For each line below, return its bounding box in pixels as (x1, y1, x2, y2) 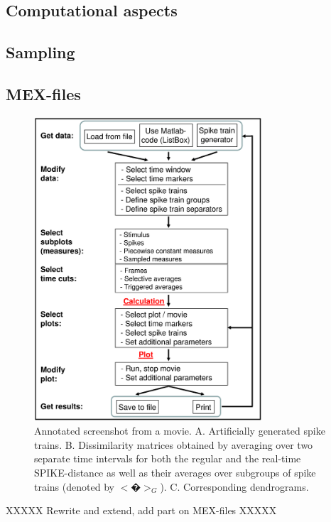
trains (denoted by (34, 479, 114, 494)
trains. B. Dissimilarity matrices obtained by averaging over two (34, 437, 313, 452)
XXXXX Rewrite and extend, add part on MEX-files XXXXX (6, 503, 277, 518)
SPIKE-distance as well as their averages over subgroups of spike (34, 465, 316, 480)
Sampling (6, 41, 75, 63)
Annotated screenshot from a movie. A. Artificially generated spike (34, 423, 325, 438)
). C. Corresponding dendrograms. (160, 479, 309, 494)
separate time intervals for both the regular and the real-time (34, 451, 301, 466)
